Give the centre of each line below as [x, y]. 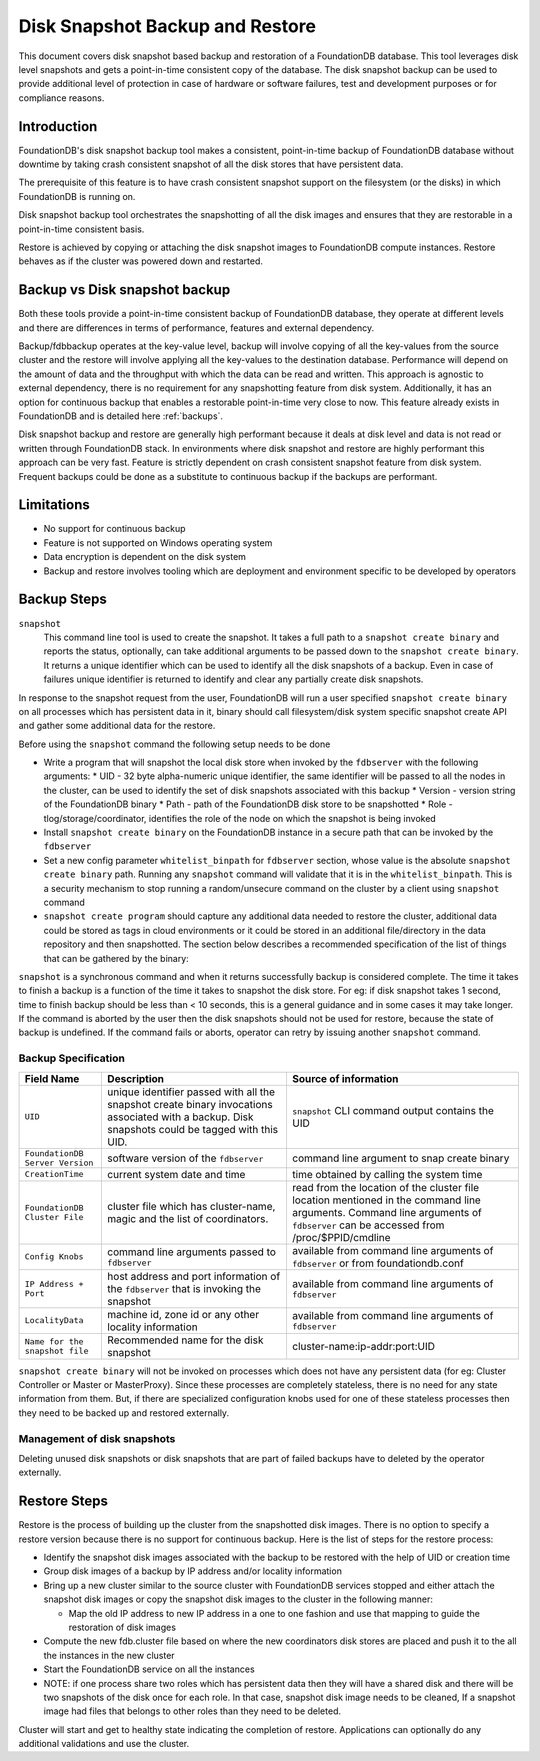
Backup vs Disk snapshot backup [124, 290]
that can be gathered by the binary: [116, 958]
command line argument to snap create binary [400, 1158]
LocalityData [54, 1320]
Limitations [54, 505]
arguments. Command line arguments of [386, 1212]
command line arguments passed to [191, 1252]
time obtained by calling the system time [387, 1174]
